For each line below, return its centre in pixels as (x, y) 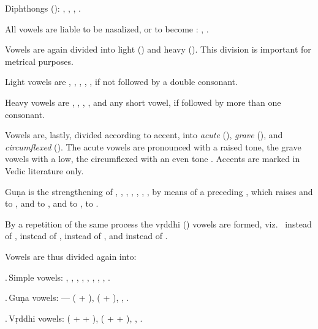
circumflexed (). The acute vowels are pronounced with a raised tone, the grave (153, 146)
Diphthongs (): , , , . (43, 8)
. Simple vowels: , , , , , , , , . (58, 277)
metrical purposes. (39, 61)
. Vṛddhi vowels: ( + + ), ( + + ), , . (74, 318)
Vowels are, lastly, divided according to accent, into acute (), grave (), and (144, 135)
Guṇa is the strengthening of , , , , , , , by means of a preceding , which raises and (159, 191)
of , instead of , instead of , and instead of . (86, 236)
